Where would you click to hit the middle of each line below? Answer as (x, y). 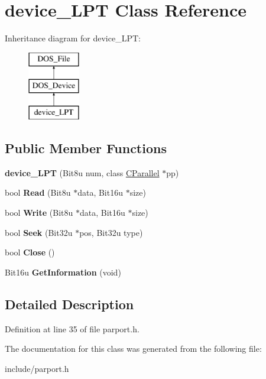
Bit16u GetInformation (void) (63, 272)
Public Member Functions (86, 148)
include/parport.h (37, 368)
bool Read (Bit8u (38, 192)
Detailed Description (69, 304)
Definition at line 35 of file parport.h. (72, 328)
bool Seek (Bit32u (39, 232)
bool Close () (30, 252)
